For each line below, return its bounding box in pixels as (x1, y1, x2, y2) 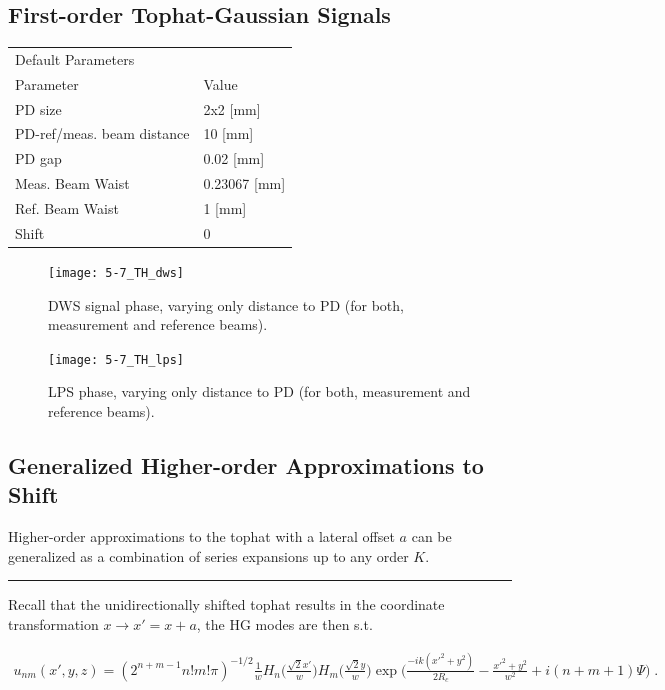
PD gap (15, 148, 62, 169)
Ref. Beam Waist (15, 198, 119, 219)
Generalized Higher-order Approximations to (8, 450, 484, 481)
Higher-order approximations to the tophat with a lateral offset (8, 526, 395, 547)
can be (411, 526, 452, 547)
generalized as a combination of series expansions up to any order (8, 545, 409, 566)
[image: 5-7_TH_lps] (48, 352, 185, 367)
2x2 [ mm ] (203, 98, 261, 119)
